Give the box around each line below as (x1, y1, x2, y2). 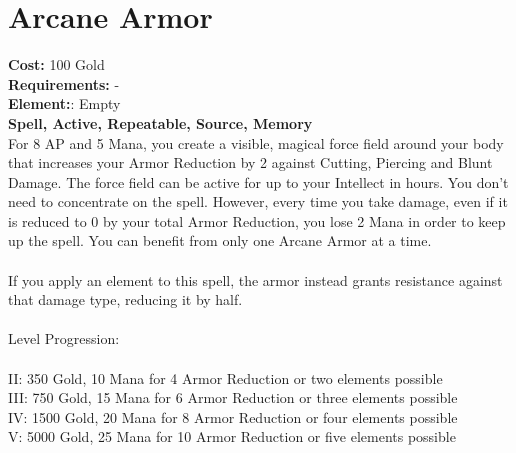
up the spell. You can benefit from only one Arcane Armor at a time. (8, 230, 432, 251)
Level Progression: (8, 328, 120, 349)
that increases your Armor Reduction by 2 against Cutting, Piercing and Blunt (8, 152, 493, 173)
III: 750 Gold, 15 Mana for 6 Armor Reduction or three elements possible (8, 387, 458, 408)
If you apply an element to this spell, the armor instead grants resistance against (8, 269, 503, 290)
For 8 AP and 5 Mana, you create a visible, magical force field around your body (8, 132, 504, 153)
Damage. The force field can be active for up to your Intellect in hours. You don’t (8, 171, 509, 192)
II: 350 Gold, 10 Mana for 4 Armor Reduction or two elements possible (8, 367, 443, 388)
